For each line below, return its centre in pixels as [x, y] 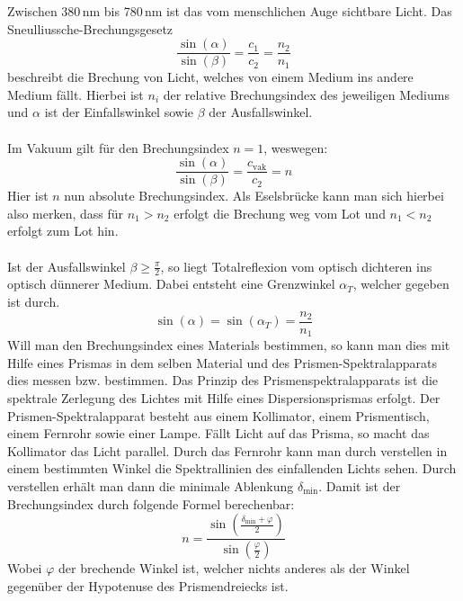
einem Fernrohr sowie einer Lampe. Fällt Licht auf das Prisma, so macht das [218, 433]
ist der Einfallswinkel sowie [119, 112]
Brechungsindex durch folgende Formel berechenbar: [151, 503]
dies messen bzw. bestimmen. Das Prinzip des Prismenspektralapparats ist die [223, 380]
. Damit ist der [360, 485]
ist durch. [34, 302]
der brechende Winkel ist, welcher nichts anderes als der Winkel [234, 568]
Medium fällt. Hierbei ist [76, 94]
